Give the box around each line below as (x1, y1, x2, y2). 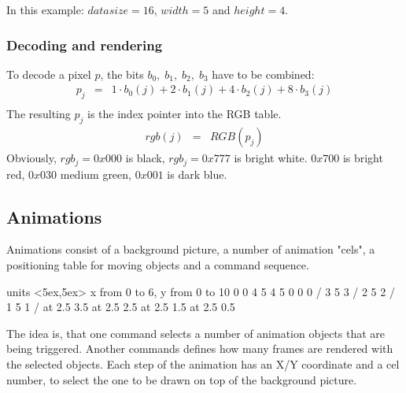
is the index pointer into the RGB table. (87, 106, 282, 122)
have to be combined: (212, 65, 315, 82)
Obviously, (6, 150, 57, 166)
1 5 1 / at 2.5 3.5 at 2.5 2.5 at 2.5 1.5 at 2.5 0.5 (6, 298, 235, 315)
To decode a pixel (6, 65, 91, 82)
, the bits (100, 65, 144, 82)
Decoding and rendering (6, 35, 163, 54)
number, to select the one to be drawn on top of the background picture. (6, 371, 357, 387)
